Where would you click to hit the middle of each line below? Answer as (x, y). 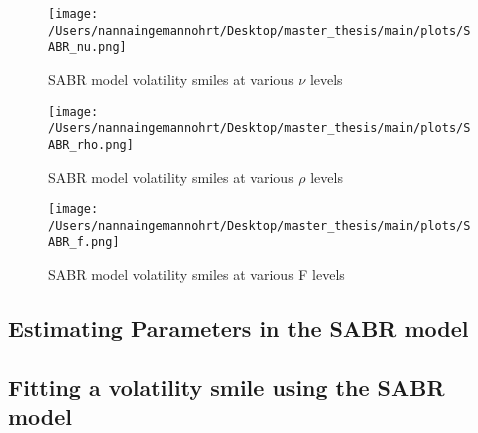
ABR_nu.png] (87, 47)
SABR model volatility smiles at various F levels (196, 274)
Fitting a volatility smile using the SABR (226, 386)
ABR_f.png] (84, 242)
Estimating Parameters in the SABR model (238, 328)
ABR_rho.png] (91, 144)
